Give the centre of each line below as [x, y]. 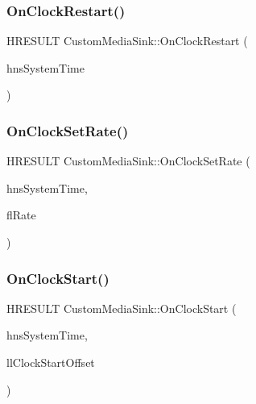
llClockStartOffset [51, 362]
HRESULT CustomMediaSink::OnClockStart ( [122, 308]
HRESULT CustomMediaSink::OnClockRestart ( [127, 41]
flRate [21, 215]
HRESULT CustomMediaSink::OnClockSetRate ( [128, 161]
